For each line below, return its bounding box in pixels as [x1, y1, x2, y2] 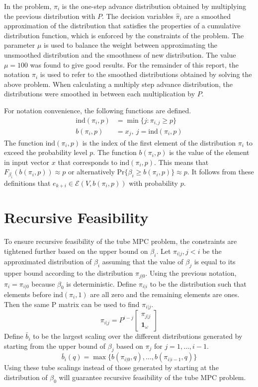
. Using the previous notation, [145, 268, 237, 278]
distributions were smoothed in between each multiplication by [4, 88, 195, 99]
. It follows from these [187, 166, 254, 177]
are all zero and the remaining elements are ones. [90, 289, 240, 300]
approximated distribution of [4, 256, 92, 267]
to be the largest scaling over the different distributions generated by [33, 331, 243, 341]
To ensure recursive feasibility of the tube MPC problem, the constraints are [4, 236, 237, 246]
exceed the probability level [4, 147, 87, 157]
